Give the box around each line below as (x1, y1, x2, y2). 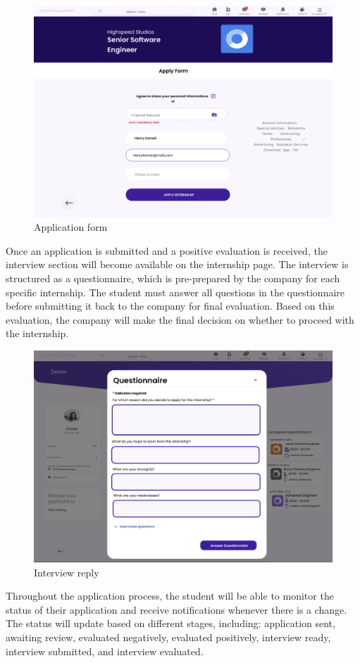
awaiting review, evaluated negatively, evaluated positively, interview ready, (6, 629, 331, 644)
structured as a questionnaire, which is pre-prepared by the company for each (6, 270, 340, 285)
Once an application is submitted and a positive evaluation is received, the (6, 243, 328, 258)
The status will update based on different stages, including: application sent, (6, 616, 335, 631)
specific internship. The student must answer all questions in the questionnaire (6, 284, 345, 299)
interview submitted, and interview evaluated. (6, 643, 204, 658)
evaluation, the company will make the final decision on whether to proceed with (6, 312, 354, 327)
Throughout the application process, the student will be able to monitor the (6, 588, 334, 603)
